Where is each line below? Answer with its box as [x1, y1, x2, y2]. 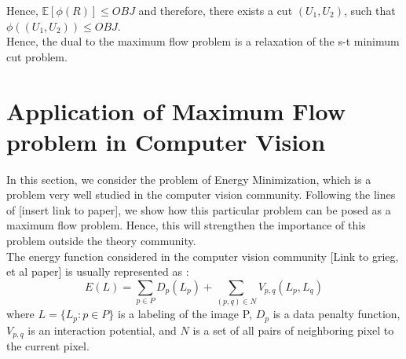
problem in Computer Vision [6, 125, 326, 157]
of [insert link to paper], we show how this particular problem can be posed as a [6, 201, 391, 218]
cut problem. [6, 48, 68, 64]
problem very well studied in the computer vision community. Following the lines [6, 186, 396, 203]
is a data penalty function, [272, 306, 401, 322]
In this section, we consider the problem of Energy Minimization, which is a [6, 170, 371, 187]
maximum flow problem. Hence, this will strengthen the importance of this [6, 217, 366, 233]
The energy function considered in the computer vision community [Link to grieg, [6, 247, 399, 264]
